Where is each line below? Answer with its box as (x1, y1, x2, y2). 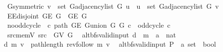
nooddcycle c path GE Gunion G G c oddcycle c (7, 20, 171, 30)
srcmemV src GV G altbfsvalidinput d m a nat (7, 29, 176, 39)
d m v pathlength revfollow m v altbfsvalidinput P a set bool (3, 39, 216, 49)
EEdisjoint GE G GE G (7, 10, 87, 20)
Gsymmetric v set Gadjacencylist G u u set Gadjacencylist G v (7, 1, 219, 11)
